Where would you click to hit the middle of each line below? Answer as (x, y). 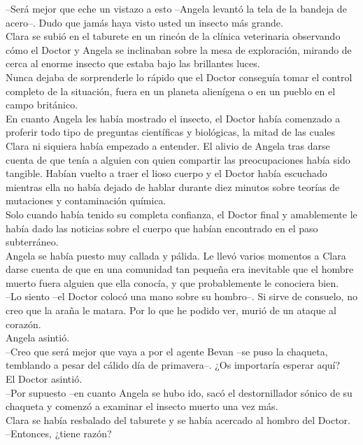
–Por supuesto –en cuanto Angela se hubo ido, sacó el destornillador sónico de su (179, 392)
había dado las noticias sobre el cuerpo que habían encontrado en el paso (162, 228)
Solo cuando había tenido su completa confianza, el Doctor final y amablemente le (181, 214)
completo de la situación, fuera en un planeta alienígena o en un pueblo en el (171, 91)
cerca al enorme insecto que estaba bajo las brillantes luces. (133, 63)
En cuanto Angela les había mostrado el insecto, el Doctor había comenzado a (173, 118)
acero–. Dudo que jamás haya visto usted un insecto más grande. (144, 22)
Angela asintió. (38, 338)
